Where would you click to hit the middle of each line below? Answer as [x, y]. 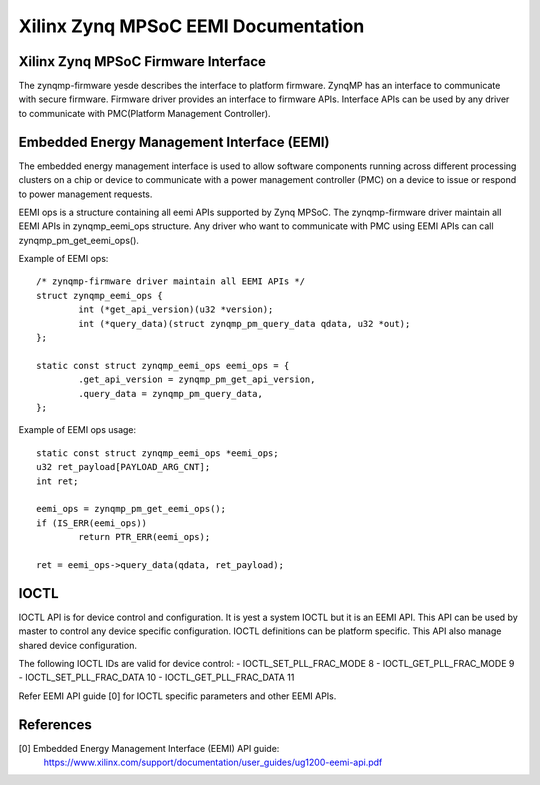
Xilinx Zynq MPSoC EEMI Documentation [191, 26]
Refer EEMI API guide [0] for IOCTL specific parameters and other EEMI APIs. [177, 696]
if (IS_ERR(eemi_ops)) [92, 523]
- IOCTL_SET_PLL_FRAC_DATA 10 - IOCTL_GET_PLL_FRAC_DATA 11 [156, 677]
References [55, 724]
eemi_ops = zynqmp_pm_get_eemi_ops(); [131, 509]
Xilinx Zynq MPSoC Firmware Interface [142, 61]
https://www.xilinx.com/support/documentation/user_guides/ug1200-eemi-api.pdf [213, 762]
